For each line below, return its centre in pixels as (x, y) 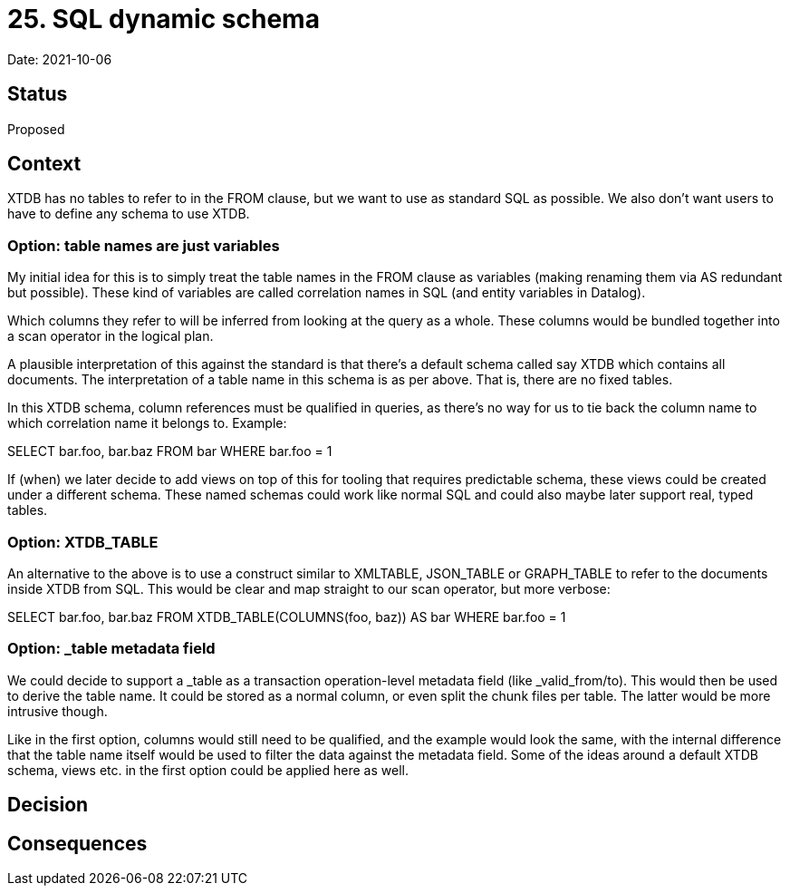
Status (38, 94)
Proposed (36, 129)
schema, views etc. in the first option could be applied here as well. (208, 770)
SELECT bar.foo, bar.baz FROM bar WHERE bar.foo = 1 (170, 451)
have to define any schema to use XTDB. (129, 214)
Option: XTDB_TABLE (83, 542)
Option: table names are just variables (144, 245)
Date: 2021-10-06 (60, 59)
